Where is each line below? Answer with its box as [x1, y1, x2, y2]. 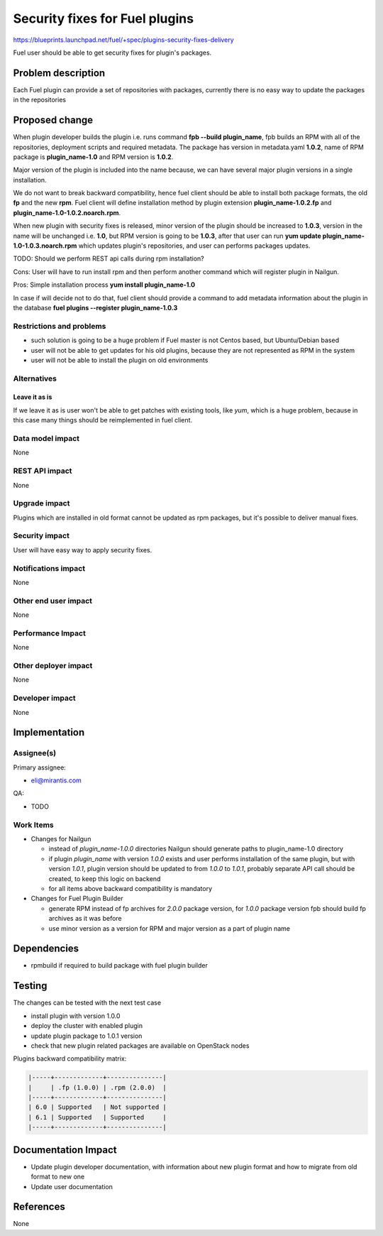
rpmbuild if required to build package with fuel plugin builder [30, 961, 209, 970]
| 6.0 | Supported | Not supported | [28, 1103, 167, 1111]
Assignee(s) [13, 748, 57, 758]
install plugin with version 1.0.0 [30, 1012, 121, 1020]
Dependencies [13, 943, 79, 955]
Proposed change [13, 114, 94, 126]
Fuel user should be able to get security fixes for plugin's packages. [13, 48, 212, 57]
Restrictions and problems [13, 321, 106, 331]
